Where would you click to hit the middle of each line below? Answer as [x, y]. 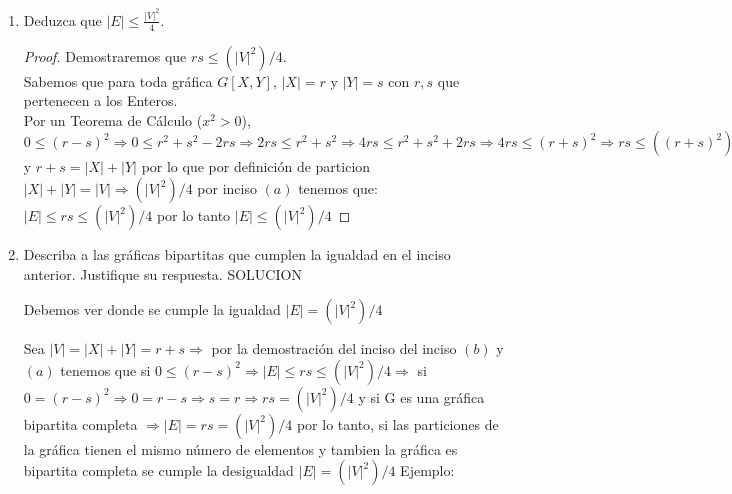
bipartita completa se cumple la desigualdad [158, 470]
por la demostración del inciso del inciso [334, 348]
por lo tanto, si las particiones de [397, 423]
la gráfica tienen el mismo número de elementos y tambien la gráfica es [240, 448]
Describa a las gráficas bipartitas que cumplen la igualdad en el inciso [237, 254]
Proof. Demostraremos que [105, 55]
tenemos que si [105, 369]
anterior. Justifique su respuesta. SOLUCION [162, 273]
